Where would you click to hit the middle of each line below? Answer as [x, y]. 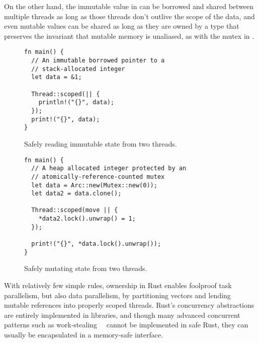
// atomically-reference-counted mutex [98, 177]
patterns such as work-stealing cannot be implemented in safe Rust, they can [126, 325]
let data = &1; [57, 77]
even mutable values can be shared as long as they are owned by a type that [122, 26]
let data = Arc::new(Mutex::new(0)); [94, 185]
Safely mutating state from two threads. [86, 268]
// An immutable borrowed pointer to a [98, 61]
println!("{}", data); [76, 102]
